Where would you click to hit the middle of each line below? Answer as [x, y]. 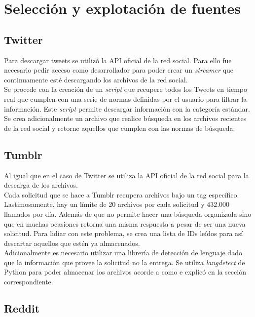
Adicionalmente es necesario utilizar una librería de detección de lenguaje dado [123, 253]
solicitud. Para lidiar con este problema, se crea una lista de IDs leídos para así [124, 233]
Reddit [22, 308]
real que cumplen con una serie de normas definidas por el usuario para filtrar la [126, 99]
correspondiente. [29, 282]
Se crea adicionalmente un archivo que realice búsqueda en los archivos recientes [125, 118]
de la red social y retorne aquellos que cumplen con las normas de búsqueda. [120, 128]
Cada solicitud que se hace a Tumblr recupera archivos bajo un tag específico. [122, 194]
